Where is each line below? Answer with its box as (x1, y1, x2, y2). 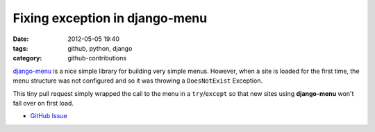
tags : (12, 44, 28, 52)
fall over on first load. (12, 99, 74, 107)
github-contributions (67, 54, 127, 63)
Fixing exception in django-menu (12, 10, 208, 26)
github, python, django (67, 44, 133, 52)
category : (12, 54, 42, 63)
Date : (12, 35, 29, 43)
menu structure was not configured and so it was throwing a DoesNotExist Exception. (12, 76, 263, 85)
